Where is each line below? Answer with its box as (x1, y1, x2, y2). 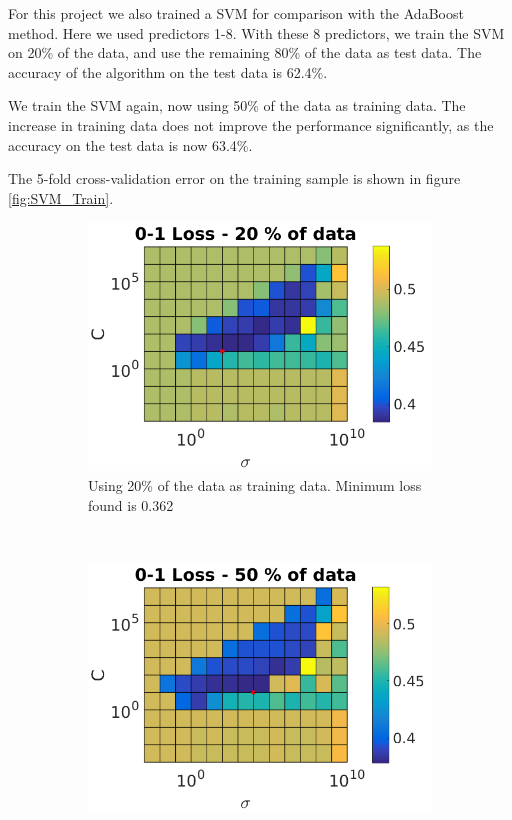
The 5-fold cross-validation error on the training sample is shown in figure (8, 168, 461, 189)
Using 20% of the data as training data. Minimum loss (88, 475, 422, 496)
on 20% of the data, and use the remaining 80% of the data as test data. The (8, 42, 482, 63)
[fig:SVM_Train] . (8, 187, 114, 208)
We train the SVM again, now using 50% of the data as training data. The (8, 95, 466, 116)
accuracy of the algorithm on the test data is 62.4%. (8, 61, 328, 82)
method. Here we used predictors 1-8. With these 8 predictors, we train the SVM (8, 22, 505, 43)
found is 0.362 (88, 494, 174, 515)
